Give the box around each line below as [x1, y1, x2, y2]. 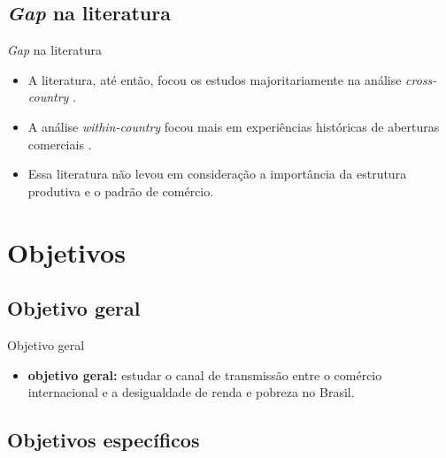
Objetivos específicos [7, 426, 200, 454]
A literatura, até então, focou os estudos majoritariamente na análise [27, 70, 402, 88]
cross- [405, 70, 437, 88]
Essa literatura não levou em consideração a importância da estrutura [27, 164, 407, 183]
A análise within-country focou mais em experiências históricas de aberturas [27, 117, 440, 135]
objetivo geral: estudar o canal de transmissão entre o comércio [27, 365, 382, 384]
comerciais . [27, 134, 92, 153]
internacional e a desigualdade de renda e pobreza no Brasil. [27, 383, 355, 401]
